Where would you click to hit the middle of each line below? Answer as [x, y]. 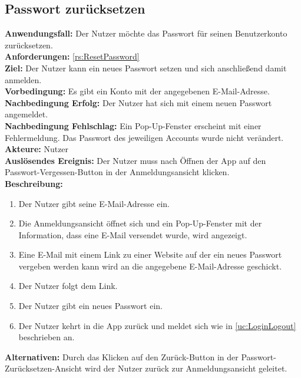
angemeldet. [27, 114]
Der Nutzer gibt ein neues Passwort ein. [90, 306]
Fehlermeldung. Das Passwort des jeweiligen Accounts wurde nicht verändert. [144, 137]
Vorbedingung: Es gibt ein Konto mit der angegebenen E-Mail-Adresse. [137, 91]
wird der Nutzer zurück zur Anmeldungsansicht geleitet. [186, 368]
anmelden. [23, 79]
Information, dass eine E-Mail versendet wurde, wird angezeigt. [133, 234]
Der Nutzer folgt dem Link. [68, 286]
